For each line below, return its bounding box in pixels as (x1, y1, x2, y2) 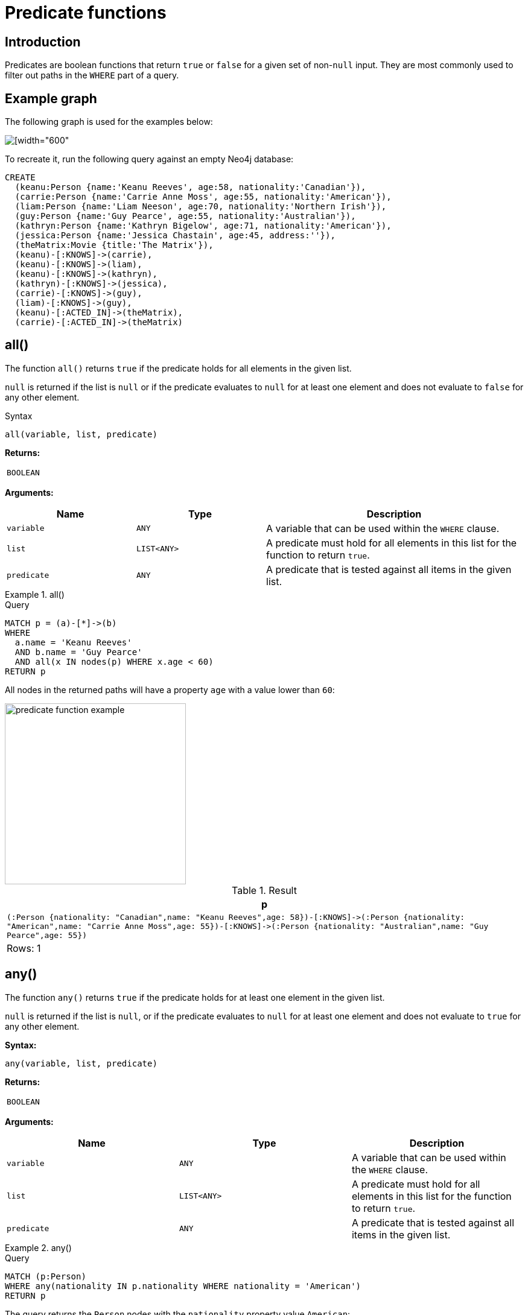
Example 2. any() (5, 1242, 72, 1253)
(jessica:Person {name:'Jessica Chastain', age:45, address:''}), (14, 230, 336, 241)
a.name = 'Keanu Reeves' (14, 637, 132, 647)
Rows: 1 (7, 942, 41, 954)
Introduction (5, 34, 81, 49)
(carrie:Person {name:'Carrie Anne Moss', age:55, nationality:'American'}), (14, 192, 392, 202)
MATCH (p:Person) (5, 1271, 86, 1281)
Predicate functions (5, 2, 167, 23)
